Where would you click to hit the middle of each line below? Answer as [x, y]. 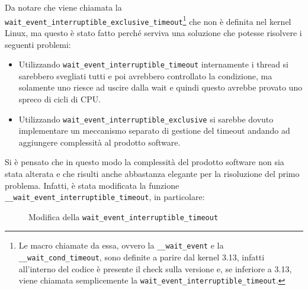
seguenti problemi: [38, 44]
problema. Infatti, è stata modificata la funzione [92, 185]
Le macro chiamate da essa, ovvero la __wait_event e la [121, 245]
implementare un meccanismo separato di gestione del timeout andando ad [154, 130]
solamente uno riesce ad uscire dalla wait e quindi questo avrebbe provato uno [161, 87]
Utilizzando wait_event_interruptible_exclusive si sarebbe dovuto [146, 119]
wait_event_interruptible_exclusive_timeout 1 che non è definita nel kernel [148, 20]
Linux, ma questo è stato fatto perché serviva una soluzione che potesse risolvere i [153, 32]
